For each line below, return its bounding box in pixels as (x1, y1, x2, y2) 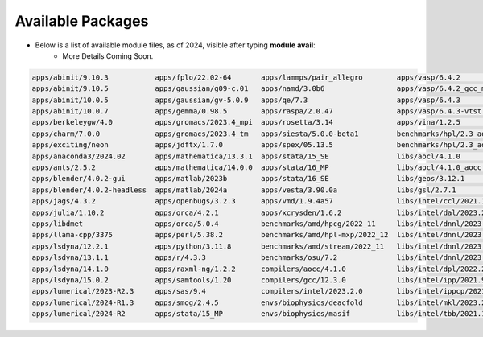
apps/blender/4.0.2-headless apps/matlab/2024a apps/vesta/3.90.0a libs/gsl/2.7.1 (31, 185, 456, 195)
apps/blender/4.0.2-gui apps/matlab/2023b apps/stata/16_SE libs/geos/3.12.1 (31, 174, 465, 183)
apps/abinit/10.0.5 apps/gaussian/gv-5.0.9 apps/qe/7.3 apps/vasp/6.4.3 (31, 95, 460, 105)
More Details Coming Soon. (62, 51, 154, 60)
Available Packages (14, 12, 149, 30)
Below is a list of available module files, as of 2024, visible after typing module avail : (35, 40, 316, 50)
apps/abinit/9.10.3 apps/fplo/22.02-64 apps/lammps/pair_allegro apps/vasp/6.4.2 (31, 72, 460, 82)
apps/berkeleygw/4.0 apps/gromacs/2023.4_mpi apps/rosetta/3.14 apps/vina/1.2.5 (31, 117, 460, 127)
